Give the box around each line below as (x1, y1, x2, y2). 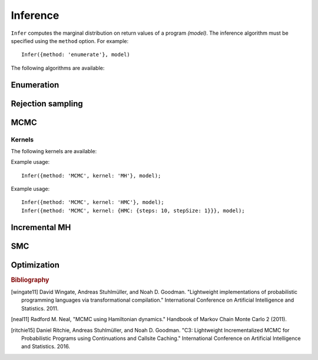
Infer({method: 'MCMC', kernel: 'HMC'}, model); (21, 199, 164, 206)
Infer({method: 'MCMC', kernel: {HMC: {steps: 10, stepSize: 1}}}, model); (21, 207, 245, 214)
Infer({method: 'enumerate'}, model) (21, 51, 131, 58)
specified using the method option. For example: (11, 37, 129, 44)
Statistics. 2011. (21, 305, 59, 312)
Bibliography (11, 276, 49, 284)
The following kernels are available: (11, 147, 97, 154)
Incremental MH (11, 222, 71, 232)
